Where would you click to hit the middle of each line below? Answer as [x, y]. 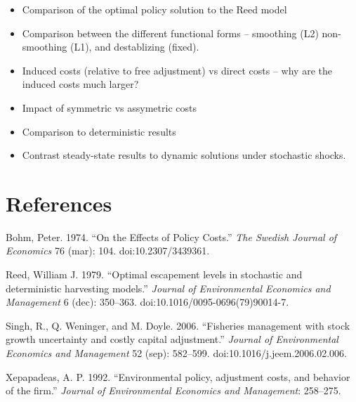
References [59, 203]
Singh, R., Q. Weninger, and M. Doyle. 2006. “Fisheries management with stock [178, 325]
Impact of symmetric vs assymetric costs [109, 107]
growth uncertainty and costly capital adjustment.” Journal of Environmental [172, 339]
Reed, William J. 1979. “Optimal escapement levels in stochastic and [154, 274]
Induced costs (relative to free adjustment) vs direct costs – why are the [177, 70]
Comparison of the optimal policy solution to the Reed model [154, 9]
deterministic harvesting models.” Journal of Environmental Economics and [168, 288]
